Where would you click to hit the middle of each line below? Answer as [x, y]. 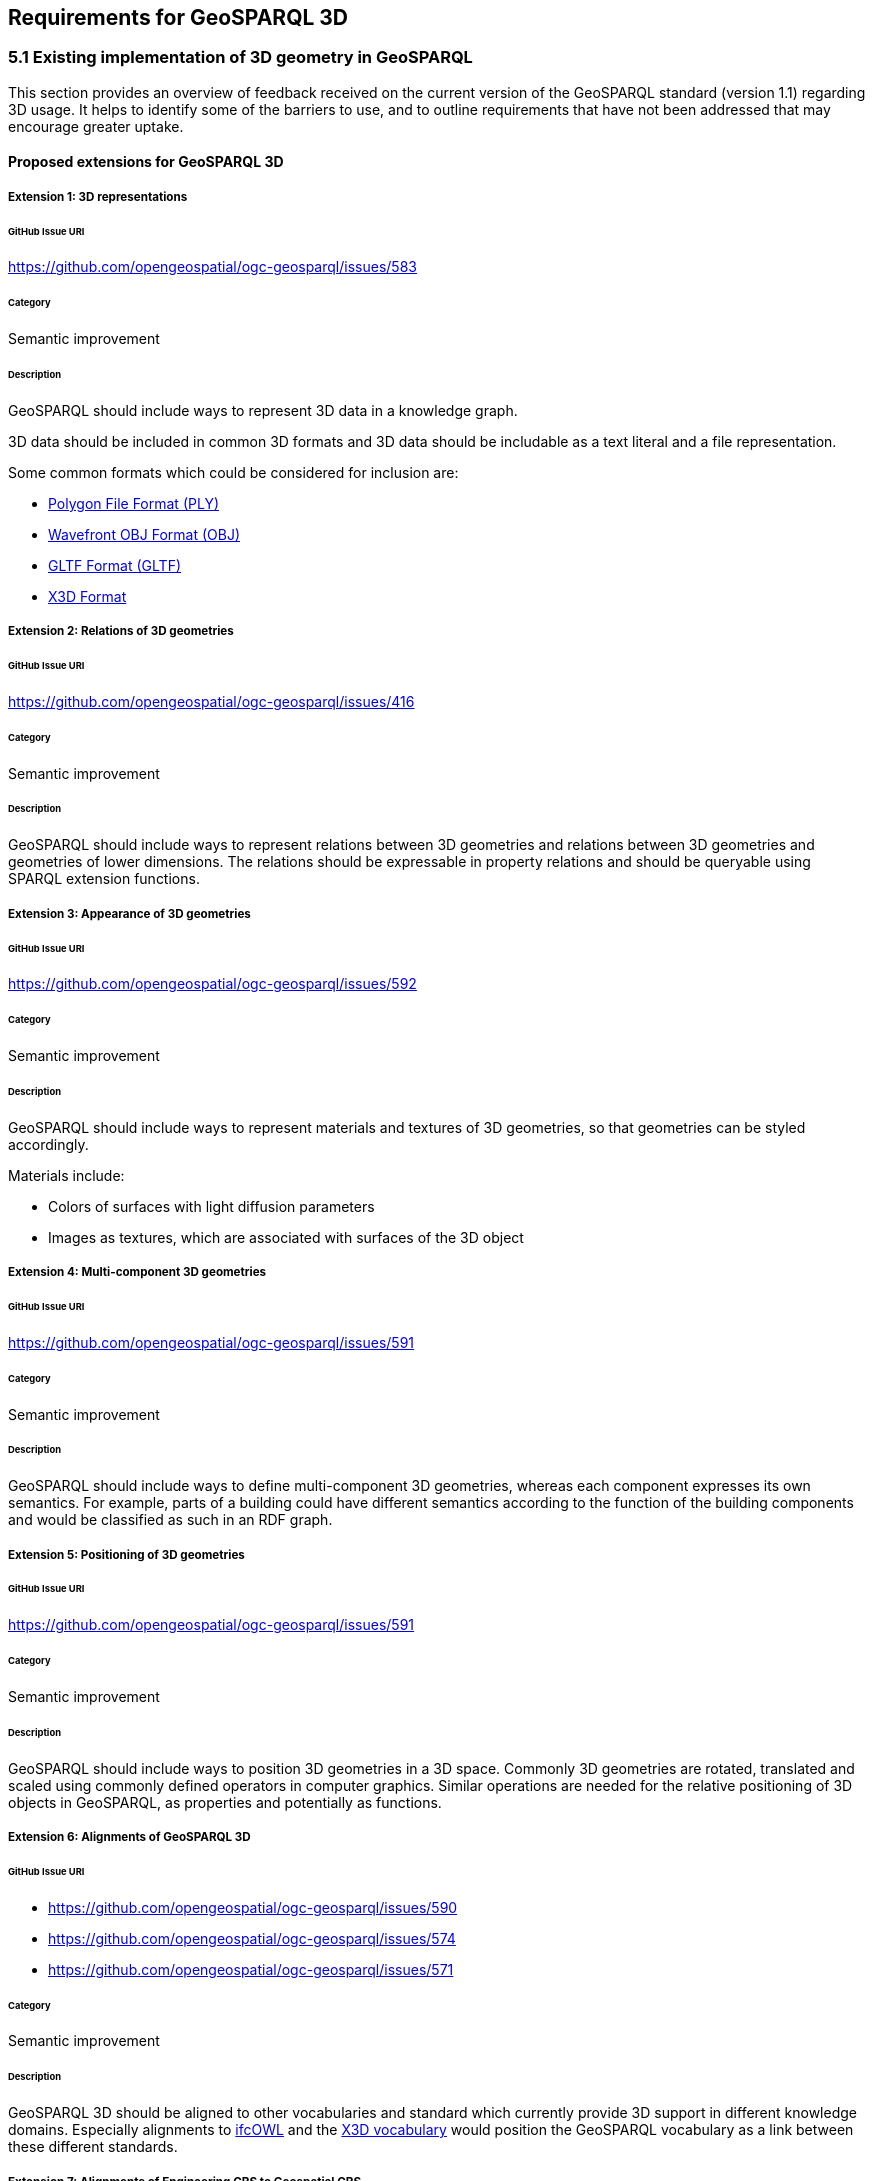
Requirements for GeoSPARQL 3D [178, 17]
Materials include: [66, 1175]
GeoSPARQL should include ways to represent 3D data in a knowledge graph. [263, 410]
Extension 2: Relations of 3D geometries [121, 631]
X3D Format [87, 596]
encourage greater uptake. [96, 126]
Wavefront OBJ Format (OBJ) [144, 534]
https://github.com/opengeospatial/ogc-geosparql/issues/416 [211, 701]
